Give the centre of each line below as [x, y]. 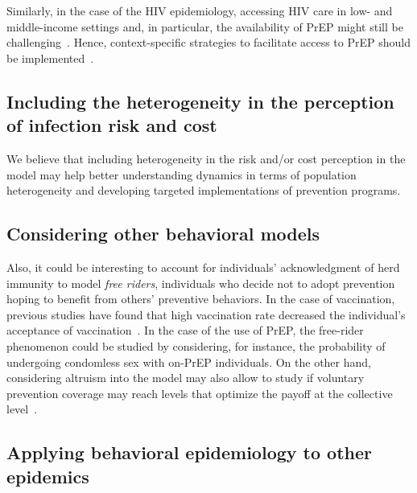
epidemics [48, 476]
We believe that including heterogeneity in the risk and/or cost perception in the [206, 158]
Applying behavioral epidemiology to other [189, 452]
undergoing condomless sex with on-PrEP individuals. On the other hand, [189, 362]
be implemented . [50, 58]
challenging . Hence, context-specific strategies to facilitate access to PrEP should [208, 42]
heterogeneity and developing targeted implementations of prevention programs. [204, 190]
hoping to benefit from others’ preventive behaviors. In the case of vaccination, [201, 299]
